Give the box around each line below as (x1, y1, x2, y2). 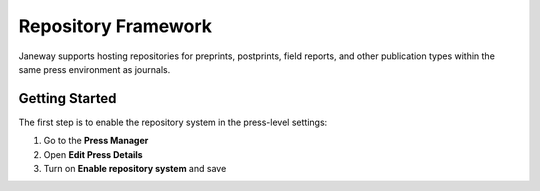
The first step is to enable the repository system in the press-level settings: (18, 116, 328, 128)
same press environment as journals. (18, 63, 171, 75)
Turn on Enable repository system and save (43, 163, 227, 175)
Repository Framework (18, 15, 212, 37)
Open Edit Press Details (43, 148, 144, 160)
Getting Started (18, 90, 117, 107)
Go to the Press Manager (43, 135, 149, 147)
